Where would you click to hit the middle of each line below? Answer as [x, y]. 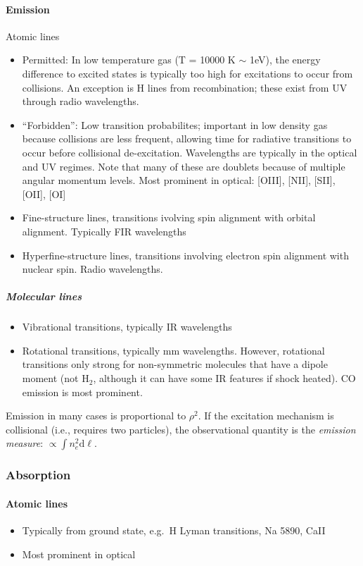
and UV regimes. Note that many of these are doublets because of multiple [184, 166]
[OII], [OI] [44, 193]
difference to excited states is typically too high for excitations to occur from [187, 73]
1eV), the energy [285, 60]
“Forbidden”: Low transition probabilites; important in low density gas [175, 124]
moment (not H [56, 378]
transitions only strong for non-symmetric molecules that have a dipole [175, 364]
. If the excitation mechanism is [266, 416]
